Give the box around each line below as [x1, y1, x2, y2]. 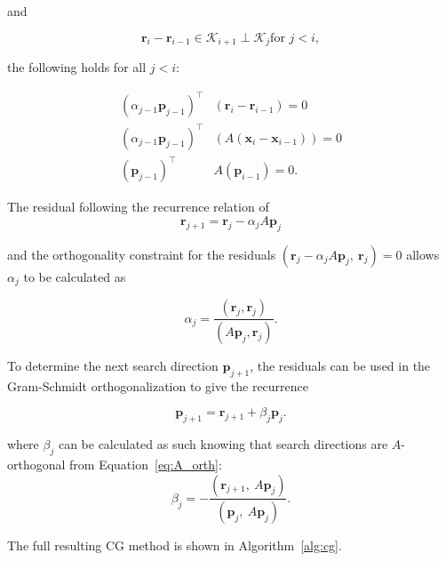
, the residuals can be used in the [250, 356, 431, 374]
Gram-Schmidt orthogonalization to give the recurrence [7, 376, 309, 395]
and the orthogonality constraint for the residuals [7, 244, 276, 263]
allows [406, 244, 440, 263]
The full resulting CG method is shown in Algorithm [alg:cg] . [7, 536, 342, 555]
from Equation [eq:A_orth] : [69, 454, 222, 473]
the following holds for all [7, 58, 147, 76]
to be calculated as [23, 267, 126, 285]
